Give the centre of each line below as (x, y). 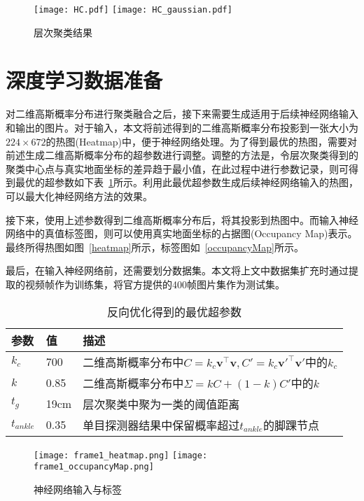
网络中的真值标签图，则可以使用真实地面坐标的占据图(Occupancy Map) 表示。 (182, 233)
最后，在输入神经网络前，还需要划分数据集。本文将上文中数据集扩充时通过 (177, 270)
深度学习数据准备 (84, 80)
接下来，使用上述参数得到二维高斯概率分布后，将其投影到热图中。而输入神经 (182, 219)
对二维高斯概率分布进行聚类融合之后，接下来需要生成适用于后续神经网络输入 (182, 114)
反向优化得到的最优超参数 (175, 311)
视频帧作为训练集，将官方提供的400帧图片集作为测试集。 (155, 284)
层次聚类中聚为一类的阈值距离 (161, 404)
